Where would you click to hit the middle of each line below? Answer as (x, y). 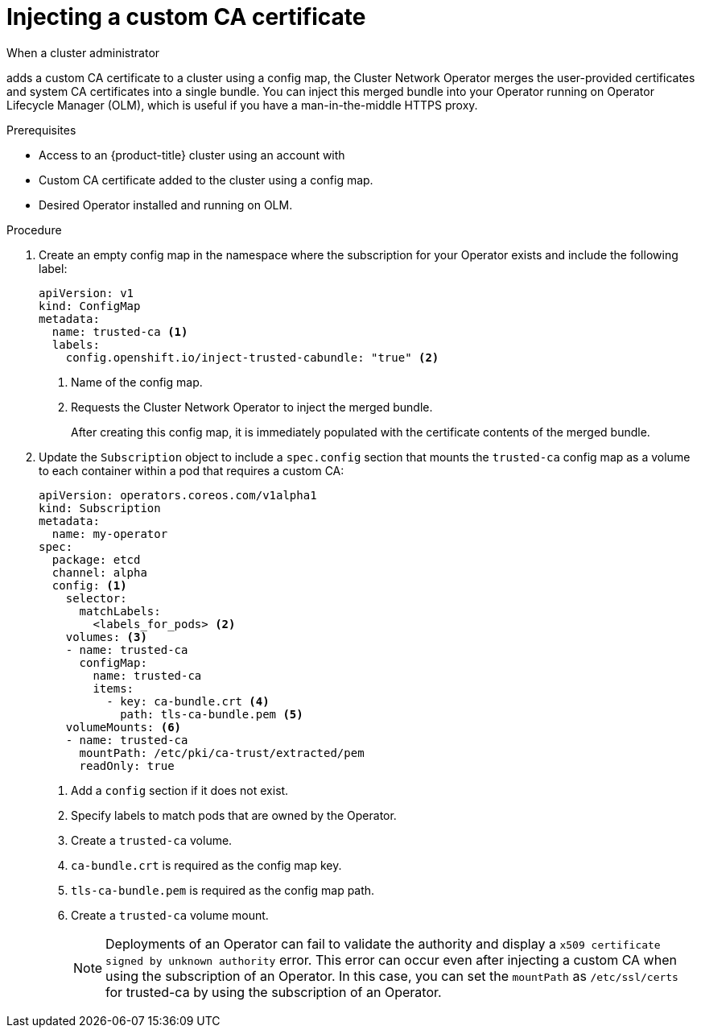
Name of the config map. (137, 382)
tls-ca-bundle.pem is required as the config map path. (223, 890)
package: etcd (96, 559)
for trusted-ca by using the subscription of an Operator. (274, 992)
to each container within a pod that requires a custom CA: (192, 470)
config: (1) (89, 585)
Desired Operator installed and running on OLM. (166, 205)
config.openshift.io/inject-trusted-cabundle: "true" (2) (252, 357)
